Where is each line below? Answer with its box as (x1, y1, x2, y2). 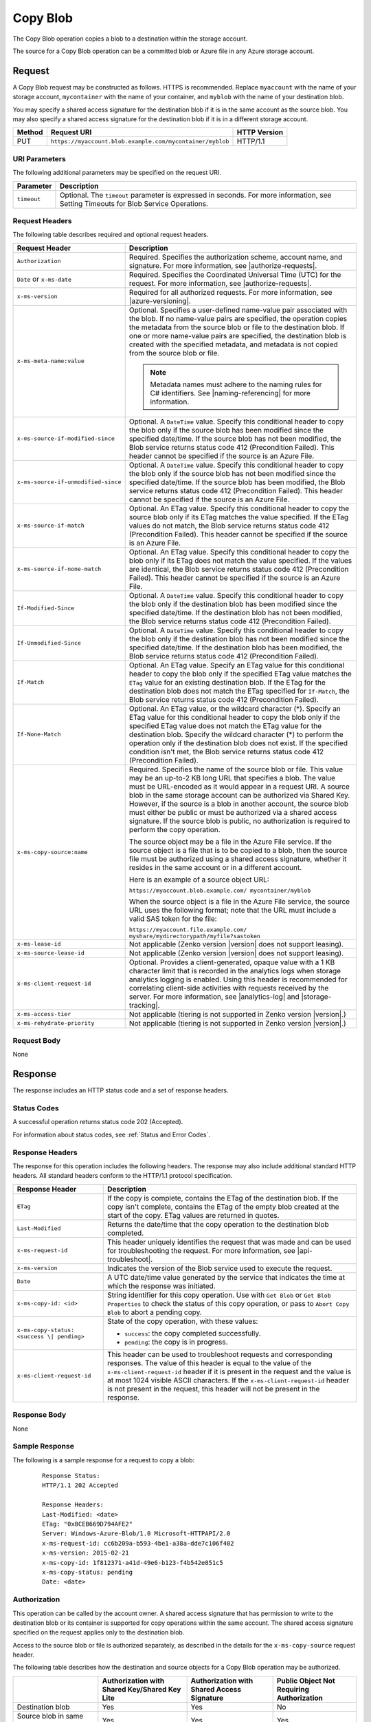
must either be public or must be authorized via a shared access (128, 807, 337, 817)
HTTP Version (236, 127, 284, 137)
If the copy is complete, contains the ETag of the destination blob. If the (106, 1193, 339, 1203)
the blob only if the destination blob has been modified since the (128, 599, 337, 609)
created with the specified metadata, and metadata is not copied (128, 340, 338, 349)
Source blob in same (16, 1711, 84, 1721)
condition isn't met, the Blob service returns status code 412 (128, 747, 324, 756)
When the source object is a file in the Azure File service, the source (128, 896, 350, 906)
